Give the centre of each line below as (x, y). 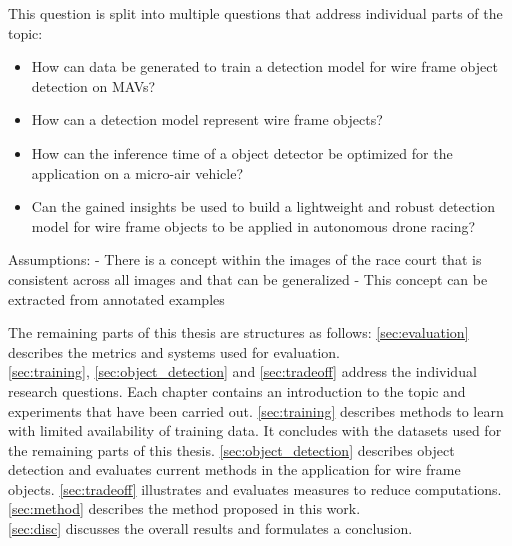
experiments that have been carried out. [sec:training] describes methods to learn (256, 410)
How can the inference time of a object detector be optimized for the (242, 152)
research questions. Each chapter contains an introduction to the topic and (237, 390)
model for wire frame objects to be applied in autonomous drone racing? (253, 225)
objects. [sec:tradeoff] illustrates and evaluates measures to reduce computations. (255, 488)
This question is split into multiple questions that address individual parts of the (255, 13)
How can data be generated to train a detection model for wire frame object (264, 66)
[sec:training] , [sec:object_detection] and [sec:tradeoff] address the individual (242, 371)
